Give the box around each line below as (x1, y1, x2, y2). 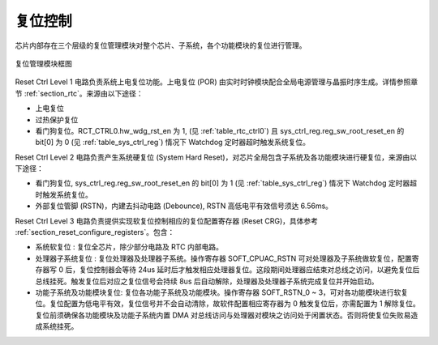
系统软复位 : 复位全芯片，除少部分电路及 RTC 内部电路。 (35, 242, 223, 252)
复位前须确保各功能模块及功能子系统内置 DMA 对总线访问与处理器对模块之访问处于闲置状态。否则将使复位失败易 (35, 310, 411, 320)
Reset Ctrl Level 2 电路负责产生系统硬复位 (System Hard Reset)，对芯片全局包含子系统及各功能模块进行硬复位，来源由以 (15, 152, 418, 162)
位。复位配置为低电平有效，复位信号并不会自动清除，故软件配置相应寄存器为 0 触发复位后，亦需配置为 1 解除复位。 (35, 299, 421, 309)
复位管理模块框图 (15, 58, 72, 68)
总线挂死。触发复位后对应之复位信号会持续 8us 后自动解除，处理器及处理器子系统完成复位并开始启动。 (35, 276, 379, 286)
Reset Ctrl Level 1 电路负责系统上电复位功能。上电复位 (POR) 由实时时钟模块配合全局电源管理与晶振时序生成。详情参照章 (15, 77, 418, 87)
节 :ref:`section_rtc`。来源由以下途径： (15, 88, 144, 98)
